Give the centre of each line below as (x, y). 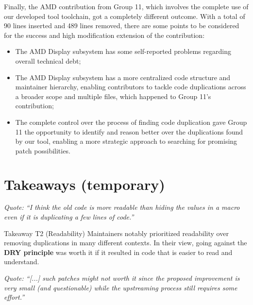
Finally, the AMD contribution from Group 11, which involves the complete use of (126, 6)
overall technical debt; (48, 60)
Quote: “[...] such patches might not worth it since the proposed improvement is (122, 278)
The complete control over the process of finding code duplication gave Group (131, 122)
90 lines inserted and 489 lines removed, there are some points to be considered (122, 25)
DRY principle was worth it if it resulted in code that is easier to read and (118, 252)
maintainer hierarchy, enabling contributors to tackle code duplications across (131, 87)
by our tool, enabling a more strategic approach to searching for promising (126, 141)
